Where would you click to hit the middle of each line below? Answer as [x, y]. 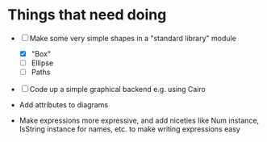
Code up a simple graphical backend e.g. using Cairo [118, 90]
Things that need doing [87, 15]
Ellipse [42, 63]
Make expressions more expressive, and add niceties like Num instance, [139, 121]
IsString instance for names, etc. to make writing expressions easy [130, 129]
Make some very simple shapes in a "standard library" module [133, 38]
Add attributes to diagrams [64, 105]
